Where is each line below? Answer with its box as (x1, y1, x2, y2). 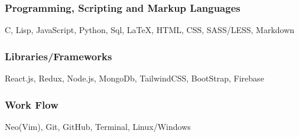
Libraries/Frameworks (5, 48, 112, 63)
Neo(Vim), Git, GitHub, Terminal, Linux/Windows (5, 120, 191, 132)
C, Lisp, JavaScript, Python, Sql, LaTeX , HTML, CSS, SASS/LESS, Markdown (5, 24, 295, 36)
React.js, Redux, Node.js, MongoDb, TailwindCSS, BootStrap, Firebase (5, 72, 264, 84)
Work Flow (5, 97, 58, 112)
